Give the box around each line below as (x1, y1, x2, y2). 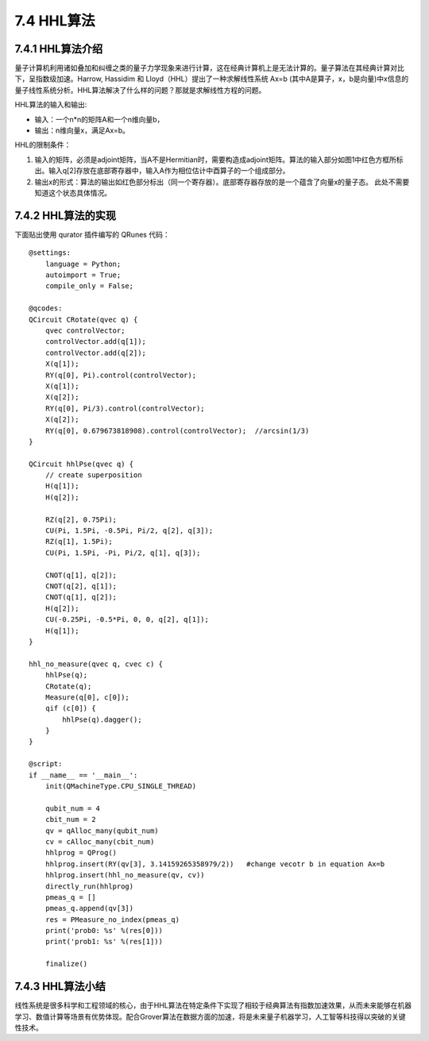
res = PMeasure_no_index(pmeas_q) (44, 915, 180, 924)
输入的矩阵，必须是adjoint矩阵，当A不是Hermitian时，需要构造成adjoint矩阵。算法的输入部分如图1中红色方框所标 (34, 155, 404, 164)
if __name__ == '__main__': (29, 770, 138, 780)
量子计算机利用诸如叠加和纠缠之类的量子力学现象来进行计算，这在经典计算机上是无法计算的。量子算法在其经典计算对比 (14, 64, 404, 73)
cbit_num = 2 (44, 815, 96, 824)
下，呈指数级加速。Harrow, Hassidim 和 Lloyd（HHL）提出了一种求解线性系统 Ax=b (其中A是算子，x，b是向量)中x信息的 (14, 74, 409, 83)
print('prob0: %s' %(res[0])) (44, 926, 163, 935)
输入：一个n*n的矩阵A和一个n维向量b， (34, 114, 164, 124)
